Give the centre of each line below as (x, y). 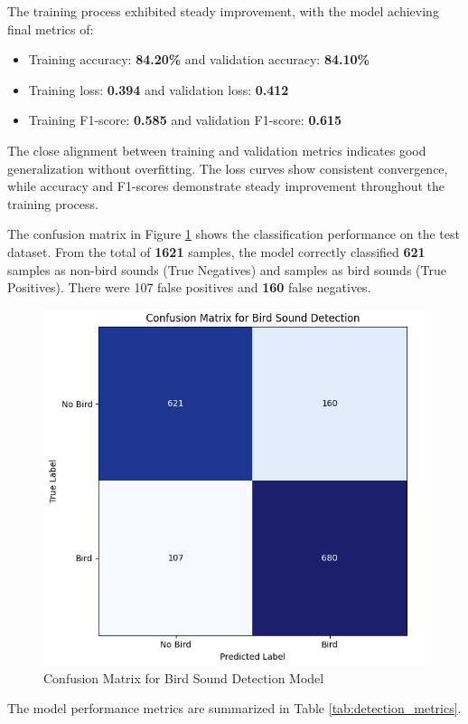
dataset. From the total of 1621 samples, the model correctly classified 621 (216, 251)
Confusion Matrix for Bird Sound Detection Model (184, 677)
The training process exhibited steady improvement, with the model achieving (223, 11)
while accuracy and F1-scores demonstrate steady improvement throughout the (226, 186)
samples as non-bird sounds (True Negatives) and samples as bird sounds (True (227, 269)
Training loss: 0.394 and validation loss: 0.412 (159, 89)
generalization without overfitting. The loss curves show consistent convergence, (228, 168)
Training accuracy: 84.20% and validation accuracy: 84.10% (199, 59)
